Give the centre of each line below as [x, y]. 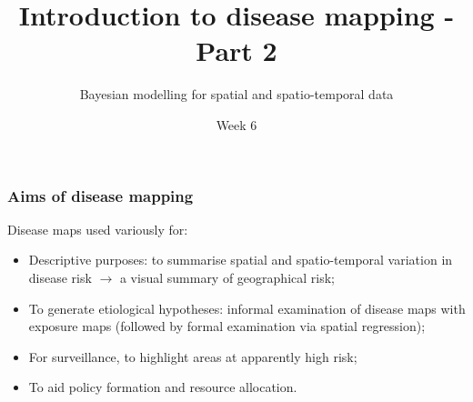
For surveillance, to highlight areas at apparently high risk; [193, 356]
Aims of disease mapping [101, 195]
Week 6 [236, 124]
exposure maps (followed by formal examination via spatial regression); [227, 326]
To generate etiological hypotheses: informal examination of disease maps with [247, 308]
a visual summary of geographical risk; [227, 277]
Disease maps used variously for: [98, 229]
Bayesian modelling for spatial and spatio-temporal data [236, 94]
